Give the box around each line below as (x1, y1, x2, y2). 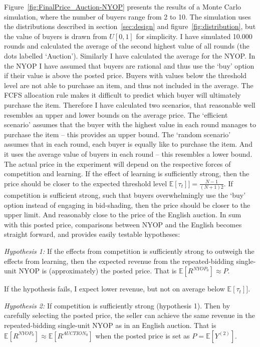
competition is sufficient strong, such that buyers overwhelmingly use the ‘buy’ (4, 190, 246, 200)
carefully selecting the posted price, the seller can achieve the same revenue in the (4, 310, 255, 320)
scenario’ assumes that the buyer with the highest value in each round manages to (4, 119, 256, 130)
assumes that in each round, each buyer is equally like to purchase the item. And (4, 139, 252, 149)
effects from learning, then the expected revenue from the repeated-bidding (4, 255, 234, 266)
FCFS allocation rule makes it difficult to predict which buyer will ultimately (4, 90, 241, 100)
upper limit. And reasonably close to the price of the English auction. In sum (4, 209, 241, 220)
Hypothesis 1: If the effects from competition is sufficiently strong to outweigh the (4, 245, 254, 256)
